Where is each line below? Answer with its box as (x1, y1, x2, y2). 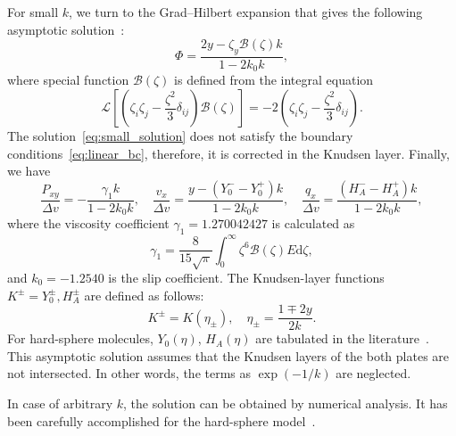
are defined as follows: (84, 285, 204, 304)
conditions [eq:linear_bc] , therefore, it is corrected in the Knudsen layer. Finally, (7, 144, 450, 162)
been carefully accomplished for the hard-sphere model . (7, 411, 316, 430)
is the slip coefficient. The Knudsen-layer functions (108, 267, 385, 286)
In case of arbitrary (7, 394, 113, 413)
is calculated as (271, 214, 355, 233)
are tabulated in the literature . (255, 329, 429, 348)
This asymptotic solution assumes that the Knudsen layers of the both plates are (7, 346, 450, 365)
